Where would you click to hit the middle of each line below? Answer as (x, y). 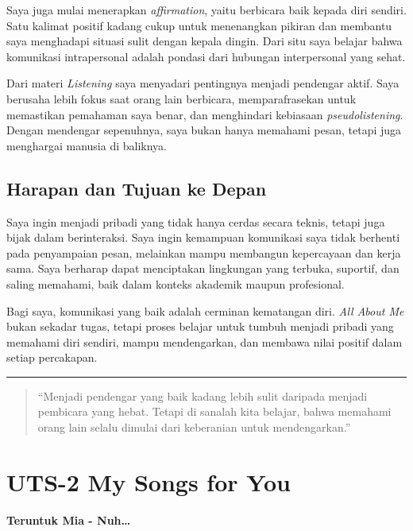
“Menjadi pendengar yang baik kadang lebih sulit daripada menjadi (203, 395)
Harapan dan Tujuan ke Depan (137, 188)
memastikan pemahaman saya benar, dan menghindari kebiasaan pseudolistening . (205, 114)
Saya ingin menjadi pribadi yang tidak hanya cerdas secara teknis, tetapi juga (196, 221)
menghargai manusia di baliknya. (87, 145)
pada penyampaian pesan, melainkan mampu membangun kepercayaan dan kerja (204, 252)
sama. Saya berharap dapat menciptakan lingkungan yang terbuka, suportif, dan (203, 268)
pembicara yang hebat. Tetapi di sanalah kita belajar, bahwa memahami (214, 411)
